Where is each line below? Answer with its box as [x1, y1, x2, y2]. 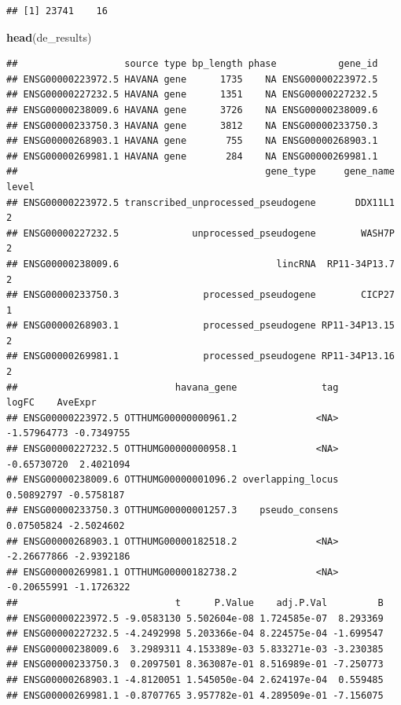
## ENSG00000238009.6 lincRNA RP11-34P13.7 [6, 258, 395, 270]
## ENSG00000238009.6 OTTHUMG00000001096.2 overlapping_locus [6, 474, 339, 486]
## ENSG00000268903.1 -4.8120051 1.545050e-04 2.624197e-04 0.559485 [6, 674, 384, 685]
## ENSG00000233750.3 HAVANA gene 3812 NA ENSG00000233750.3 [6, 119, 378, 131]
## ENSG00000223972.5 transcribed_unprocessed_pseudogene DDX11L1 [6, 196, 395, 208]
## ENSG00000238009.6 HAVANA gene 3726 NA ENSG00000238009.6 [6, 104, 378, 116]
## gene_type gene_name [6, 166, 395, 178]
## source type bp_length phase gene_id [6, 58, 378, 70]
